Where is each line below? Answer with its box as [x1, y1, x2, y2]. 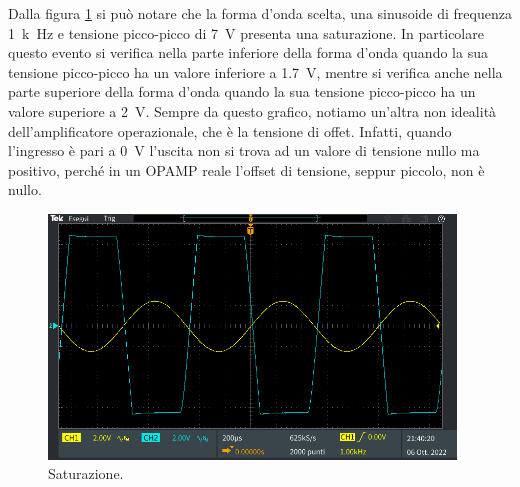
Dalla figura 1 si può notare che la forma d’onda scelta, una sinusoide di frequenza [8, 3, 512, 23]
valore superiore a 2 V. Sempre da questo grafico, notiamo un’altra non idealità [8, 100, 497, 121]
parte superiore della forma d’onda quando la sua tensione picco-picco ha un [8, 81, 476, 102]
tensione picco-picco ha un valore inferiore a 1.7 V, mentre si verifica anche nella [8, 61, 503, 82]
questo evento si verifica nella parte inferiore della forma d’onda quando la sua [8, 42, 488, 63]
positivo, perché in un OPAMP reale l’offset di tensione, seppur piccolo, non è [8, 159, 485, 180]
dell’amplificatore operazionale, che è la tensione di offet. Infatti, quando [8, 120, 452, 141]
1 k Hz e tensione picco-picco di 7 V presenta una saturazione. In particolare [8, 22, 484, 43]
